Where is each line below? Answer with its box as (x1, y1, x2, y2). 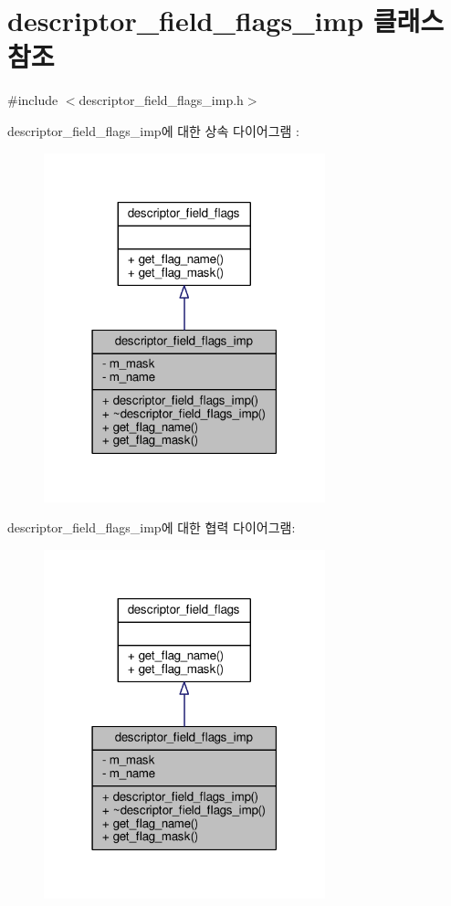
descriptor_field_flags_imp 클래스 (7, 2, 445, 39)
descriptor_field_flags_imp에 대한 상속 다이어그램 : (7, 121, 299, 140)
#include (7, 90, 58, 110)
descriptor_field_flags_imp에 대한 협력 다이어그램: (7, 518, 296, 537)
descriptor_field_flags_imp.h (79, 90, 244, 110)
